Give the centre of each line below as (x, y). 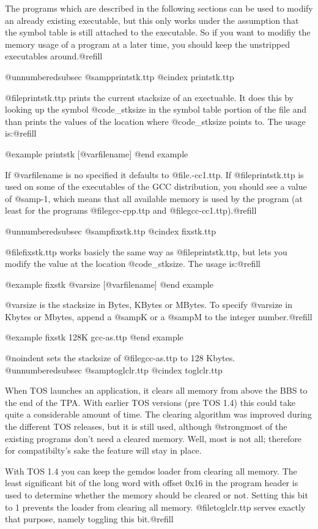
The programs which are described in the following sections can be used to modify (159, 8)
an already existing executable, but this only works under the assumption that (152, 20)
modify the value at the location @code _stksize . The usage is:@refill (133, 264)
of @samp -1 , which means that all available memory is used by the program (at (154, 198)
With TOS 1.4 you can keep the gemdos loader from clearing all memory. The (151, 471)
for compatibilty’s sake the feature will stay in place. (103, 450)
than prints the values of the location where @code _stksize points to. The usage (155, 121)
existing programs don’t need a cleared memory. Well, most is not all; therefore (153, 438)
